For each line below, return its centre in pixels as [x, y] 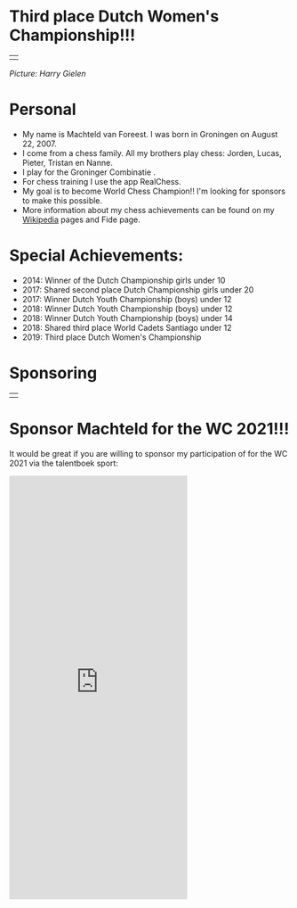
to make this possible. [62, 200]
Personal [43, 110]
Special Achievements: [96, 256]
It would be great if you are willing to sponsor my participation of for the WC [148, 453]
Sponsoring [53, 373]
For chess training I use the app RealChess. [102, 181]
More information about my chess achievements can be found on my [148, 210]
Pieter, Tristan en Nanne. [67, 162]
